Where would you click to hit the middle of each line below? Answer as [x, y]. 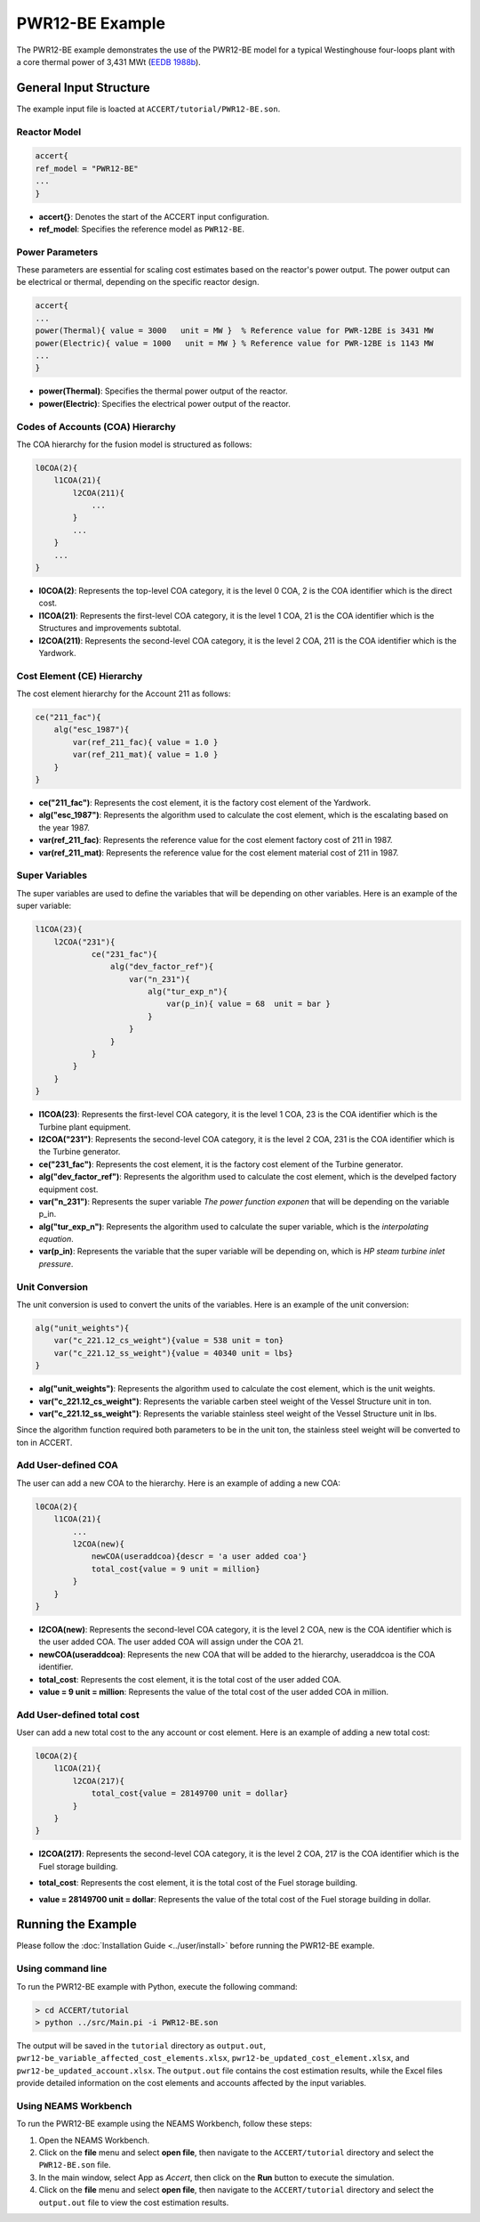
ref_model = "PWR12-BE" [87, 168]
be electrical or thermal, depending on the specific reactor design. [138, 282]
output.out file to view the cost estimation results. [134, 2202]
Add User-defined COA [68, 1465]
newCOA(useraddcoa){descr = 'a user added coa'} [199, 1557]
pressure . [56, 1263]
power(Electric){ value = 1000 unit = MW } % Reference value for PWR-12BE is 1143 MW [235, 343]
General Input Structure [83, 88]
